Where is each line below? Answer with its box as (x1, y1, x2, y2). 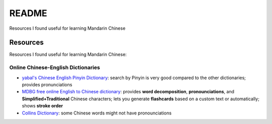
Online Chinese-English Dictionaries (9, 64, 100, 71)
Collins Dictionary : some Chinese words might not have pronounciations (22, 110, 172, 116)
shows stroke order (22, 103, 63, 109)
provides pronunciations (22, 81, 73, 88)
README (9, 8, 47, 19)
